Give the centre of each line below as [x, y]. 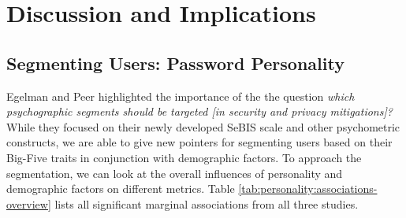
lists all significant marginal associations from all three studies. [207, 203]
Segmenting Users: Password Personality [175, 63]
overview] [29, 203]
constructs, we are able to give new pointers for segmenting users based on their [199, 142]
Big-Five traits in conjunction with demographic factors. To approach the [184, 157]
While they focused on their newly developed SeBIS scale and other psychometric [203, 126]
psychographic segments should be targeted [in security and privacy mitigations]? [199, 111]
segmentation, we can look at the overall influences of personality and [175, 173]
